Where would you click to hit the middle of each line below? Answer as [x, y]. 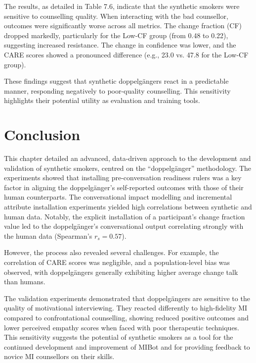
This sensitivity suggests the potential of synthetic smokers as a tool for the [119, 337]
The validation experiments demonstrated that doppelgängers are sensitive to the [127, 298]
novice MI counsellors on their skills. [59, 356]
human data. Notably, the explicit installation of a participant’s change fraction [125, 216]
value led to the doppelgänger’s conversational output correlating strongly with [124, 226]
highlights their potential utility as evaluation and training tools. [102, 100]
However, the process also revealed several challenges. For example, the [111, 252]
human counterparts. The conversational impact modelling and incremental [118, 197]
